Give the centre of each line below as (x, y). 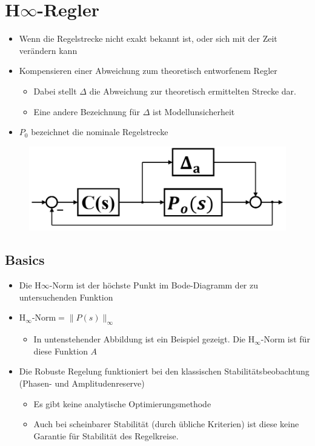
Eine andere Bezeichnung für (87, 111)
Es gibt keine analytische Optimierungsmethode (122, 403)
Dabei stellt (55, 91)
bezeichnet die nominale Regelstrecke (100, 132)
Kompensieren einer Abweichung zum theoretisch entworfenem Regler (148, 71)
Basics (25, 260)
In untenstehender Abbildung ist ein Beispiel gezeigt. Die (140, 339)
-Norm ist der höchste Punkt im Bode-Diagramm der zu (154, 285)
